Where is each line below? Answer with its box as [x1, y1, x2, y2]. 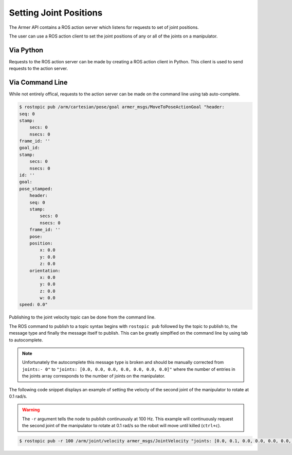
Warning [22, 407, 40, 413]
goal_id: [19, 145, 40, 151]
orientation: [29, 268, 61, 273]
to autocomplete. [9, 337, 43, 343]
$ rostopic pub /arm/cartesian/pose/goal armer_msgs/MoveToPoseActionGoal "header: [19, 104, 225, 110]
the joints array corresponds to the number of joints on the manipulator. [22, 373, 165, 379]
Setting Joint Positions [9, 7, 103, 18]
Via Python [9, 46, 43, 54]
